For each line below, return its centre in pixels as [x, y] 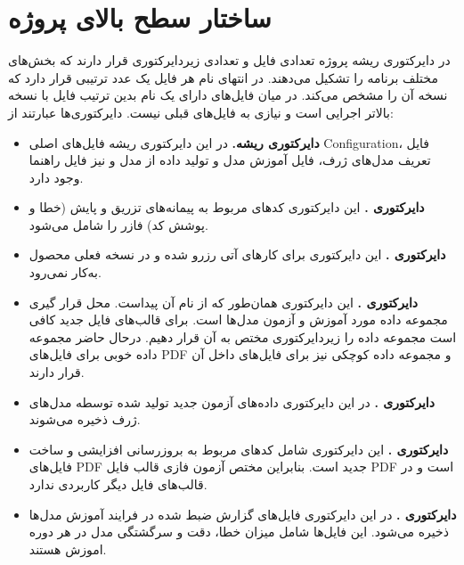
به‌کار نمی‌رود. [65, 272]
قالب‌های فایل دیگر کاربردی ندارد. [118, 484]
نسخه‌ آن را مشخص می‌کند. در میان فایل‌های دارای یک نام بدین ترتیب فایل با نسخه [228, 95]
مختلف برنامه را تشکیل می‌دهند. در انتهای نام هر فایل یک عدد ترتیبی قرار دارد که [223, 77]
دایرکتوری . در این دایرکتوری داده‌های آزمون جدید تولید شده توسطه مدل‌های [232, 401]
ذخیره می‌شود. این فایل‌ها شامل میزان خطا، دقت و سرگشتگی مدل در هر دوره [239, 532]
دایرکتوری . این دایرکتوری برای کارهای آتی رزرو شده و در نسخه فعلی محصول [237, 254]
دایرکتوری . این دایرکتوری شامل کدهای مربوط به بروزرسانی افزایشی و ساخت [239, 449]
